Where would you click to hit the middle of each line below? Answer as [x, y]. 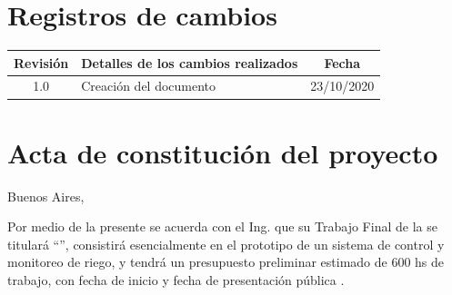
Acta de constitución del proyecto [223, 152]
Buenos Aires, [46, 196]
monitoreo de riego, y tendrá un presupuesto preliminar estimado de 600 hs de [226, 262]
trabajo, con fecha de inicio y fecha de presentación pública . [176, 280]
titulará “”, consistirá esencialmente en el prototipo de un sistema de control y [226, 244]
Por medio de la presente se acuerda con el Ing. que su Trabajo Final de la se [222, 226]
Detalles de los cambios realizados [190, 62]
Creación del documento [149, 86]
